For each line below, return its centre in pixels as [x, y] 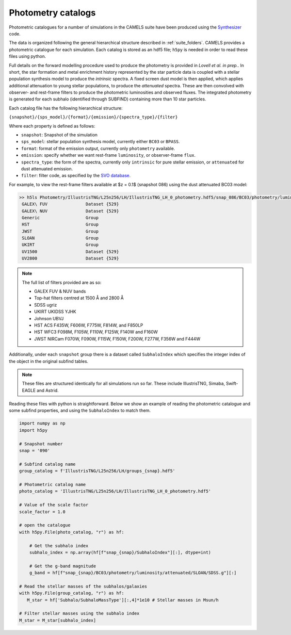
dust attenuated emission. [47, 169]
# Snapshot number [41, 444]
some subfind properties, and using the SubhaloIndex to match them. [80, 410]
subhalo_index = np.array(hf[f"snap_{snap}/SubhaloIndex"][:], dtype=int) [120, 552]
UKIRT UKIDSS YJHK [55, 312]
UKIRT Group [60, 245]
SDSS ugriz [46, 305]
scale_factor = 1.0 [42, 512]
